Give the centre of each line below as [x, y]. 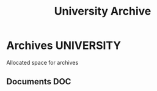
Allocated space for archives [42, 62]
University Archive [103, 11]
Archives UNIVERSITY [64, 45]
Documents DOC [39, 82]
